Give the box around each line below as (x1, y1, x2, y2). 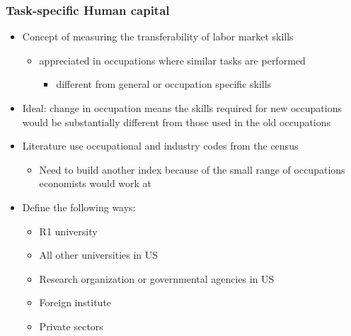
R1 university (39, 223, 98, 238)
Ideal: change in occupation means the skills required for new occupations (22, 101, 342, 115)
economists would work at (39, 176, 152, 191)
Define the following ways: (22, 199, 136, 214)
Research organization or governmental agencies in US (39, 271, 275, 286)
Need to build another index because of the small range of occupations (39, 162, 345, 177)
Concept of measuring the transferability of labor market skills (22, 29, 294, 44)
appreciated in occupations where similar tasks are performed (39, 52, 306, 67)
